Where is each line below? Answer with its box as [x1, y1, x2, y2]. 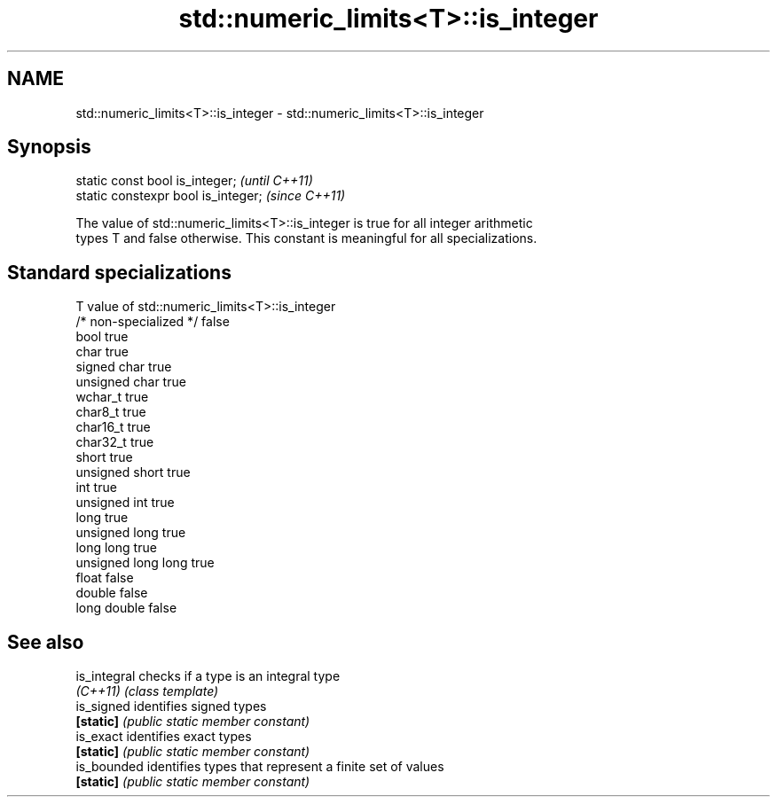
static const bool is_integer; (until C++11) [75, 173, 313, 189]
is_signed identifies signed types [75, 699, 267, 714]
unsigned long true [75, 525, 186, 541]
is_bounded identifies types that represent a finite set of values [75, 759, 444, 775]
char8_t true [75, 404, 146, 420]
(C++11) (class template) [75, 683, 219, 699]
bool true [75, 329, 129, 345]
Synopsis [7, 136, 91, 159]
